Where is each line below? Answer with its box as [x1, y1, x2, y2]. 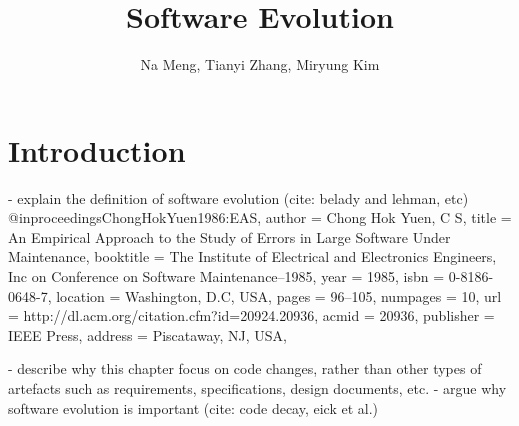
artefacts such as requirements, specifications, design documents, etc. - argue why [8, 378, 507, 398]
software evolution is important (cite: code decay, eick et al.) [8, 397, 379, 418]
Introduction [8, 129, 186, 170]
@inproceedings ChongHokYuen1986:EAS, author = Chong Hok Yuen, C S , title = [8, 207, 512, 228]
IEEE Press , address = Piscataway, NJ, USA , [8, 324, 287, 345]
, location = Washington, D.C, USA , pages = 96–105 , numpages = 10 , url [47, 285, 502, 306]
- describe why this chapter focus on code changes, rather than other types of [8, 358, 482, 379]
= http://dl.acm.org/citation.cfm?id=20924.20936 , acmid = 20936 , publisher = [8, 305, 495, 326]
